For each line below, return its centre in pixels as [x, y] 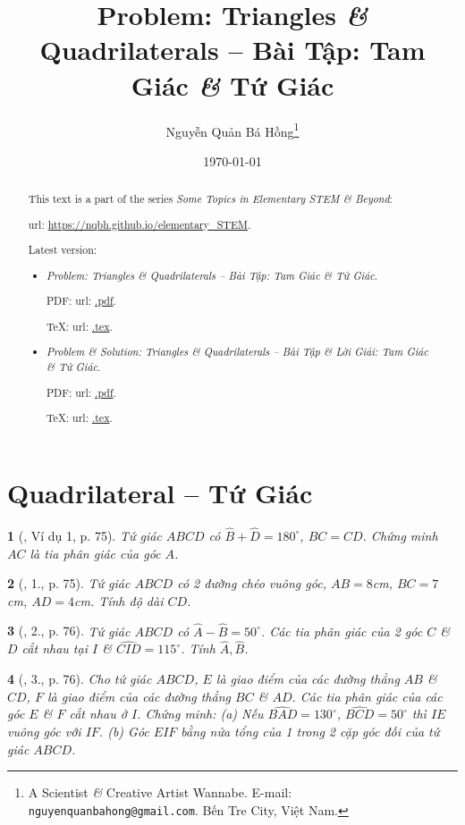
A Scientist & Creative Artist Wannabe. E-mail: [160, 792]
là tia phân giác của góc [95, 553]
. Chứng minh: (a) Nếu [200, 714]
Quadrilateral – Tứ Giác [160, 492]
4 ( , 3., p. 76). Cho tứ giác [80, 678]
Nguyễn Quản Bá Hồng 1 [232, 130]
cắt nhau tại [55, 648]
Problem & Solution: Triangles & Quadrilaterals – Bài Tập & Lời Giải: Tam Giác [237, 352]
